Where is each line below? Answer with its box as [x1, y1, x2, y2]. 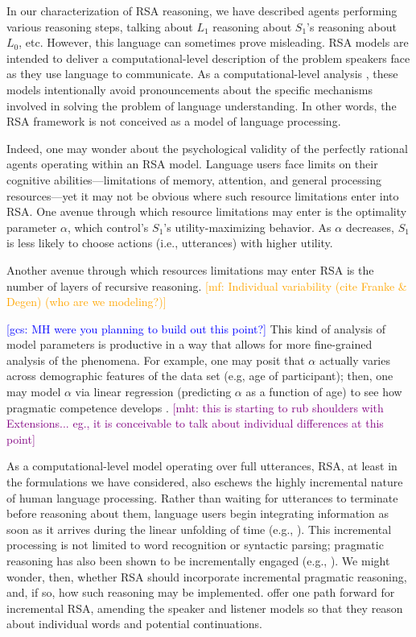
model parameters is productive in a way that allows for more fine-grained [6, 336, 373, 353]
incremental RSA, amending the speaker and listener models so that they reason [6, 599, 403, 616]
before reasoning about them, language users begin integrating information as [6, 505, 389, 522]
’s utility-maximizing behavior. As [163, 218, 332, 235]
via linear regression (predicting [75, 383, 232, 400]
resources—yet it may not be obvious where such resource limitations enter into [6, 187, 399, 204]
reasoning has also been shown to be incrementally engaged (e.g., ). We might [6, 552, 390, 569]
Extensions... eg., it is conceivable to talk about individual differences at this [6, 415, 384, 432]
